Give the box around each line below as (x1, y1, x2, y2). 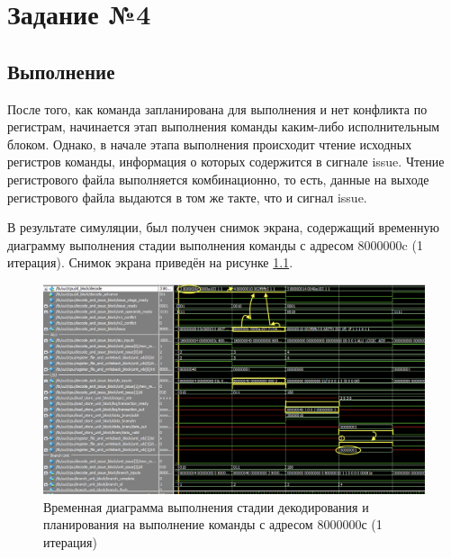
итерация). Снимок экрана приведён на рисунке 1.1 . (7, 253, 293, 272)
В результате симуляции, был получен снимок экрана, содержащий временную (7, 218, 439, 237)
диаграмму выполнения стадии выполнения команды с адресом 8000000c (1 (7, 235, 423, 254)
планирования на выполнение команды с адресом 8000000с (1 (43, 515, 383, 534)
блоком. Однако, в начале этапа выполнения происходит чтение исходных (7, 134, 412, 153)
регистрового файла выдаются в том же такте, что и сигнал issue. (7, 187, 367, 206)
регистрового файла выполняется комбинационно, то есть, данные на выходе (7, 169, 429, 188)
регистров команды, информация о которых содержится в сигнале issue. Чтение (7, 152, 445, 171)
